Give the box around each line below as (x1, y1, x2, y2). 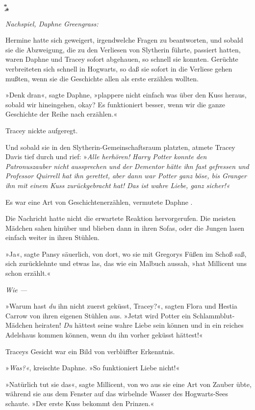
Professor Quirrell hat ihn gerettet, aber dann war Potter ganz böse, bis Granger (5, 170, 247, 181)
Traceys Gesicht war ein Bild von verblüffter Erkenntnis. (5, 346, 175, 356)
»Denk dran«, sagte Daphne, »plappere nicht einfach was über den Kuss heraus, (5, 90, 247, 100)
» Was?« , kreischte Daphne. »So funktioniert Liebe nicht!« (5, 362, 180, 373)
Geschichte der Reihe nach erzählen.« (5, 109, 118, 119)
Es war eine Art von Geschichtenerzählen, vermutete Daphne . (5, 196, 193, 207)
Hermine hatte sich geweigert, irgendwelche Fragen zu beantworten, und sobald (5, 35, 243, 45)
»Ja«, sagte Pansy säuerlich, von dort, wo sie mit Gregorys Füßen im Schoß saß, (5, 248, 247, 259)
